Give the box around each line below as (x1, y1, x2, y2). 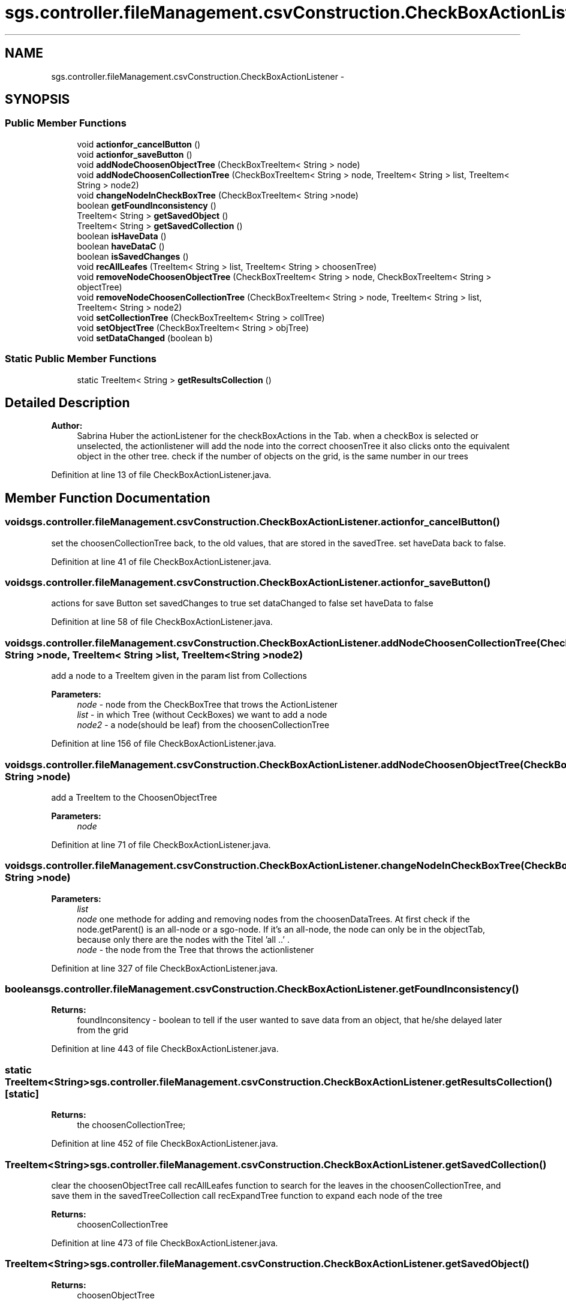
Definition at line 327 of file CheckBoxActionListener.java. (51, 963, 278, 973)
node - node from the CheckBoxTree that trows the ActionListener (77, 699, 338, 710)
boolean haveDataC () (77, 240, 165, 251)
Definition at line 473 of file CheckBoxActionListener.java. (51, 1237, 278, 1248)
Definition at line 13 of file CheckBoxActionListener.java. (51, 470, 272, 480)
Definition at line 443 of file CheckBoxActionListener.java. (51, 1044, 279, 1054)
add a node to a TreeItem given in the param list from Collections (51, 670, 307, 681)
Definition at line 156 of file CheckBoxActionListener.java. (51, 738, 276, 749)
